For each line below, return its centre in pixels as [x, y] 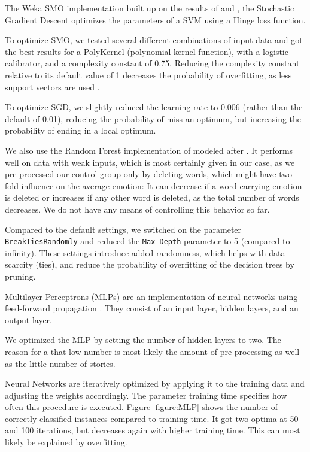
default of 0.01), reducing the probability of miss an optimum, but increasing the [153, 118]
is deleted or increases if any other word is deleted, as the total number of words [152, 197]
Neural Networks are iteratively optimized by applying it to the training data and [155, 383]
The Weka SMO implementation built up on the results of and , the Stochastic [150, 8]
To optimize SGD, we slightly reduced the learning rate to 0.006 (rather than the [154, 107]
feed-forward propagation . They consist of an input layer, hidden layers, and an [152, 308]
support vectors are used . [52, 87]
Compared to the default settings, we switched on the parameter [123, 229]
